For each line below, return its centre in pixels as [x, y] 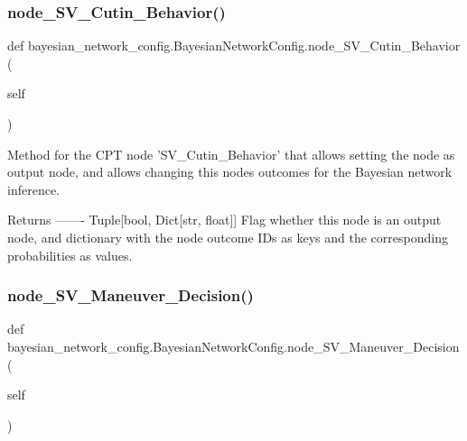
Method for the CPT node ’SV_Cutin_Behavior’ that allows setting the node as [231, 154]
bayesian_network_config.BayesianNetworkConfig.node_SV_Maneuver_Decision [233, 346]
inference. [33, 189]
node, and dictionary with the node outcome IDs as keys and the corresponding [228, 237]
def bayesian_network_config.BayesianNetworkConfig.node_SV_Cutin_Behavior [234, 46]
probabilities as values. [70, 255]
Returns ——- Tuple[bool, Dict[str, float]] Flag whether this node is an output [224, 220]
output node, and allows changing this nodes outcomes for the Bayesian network [230, 172]
